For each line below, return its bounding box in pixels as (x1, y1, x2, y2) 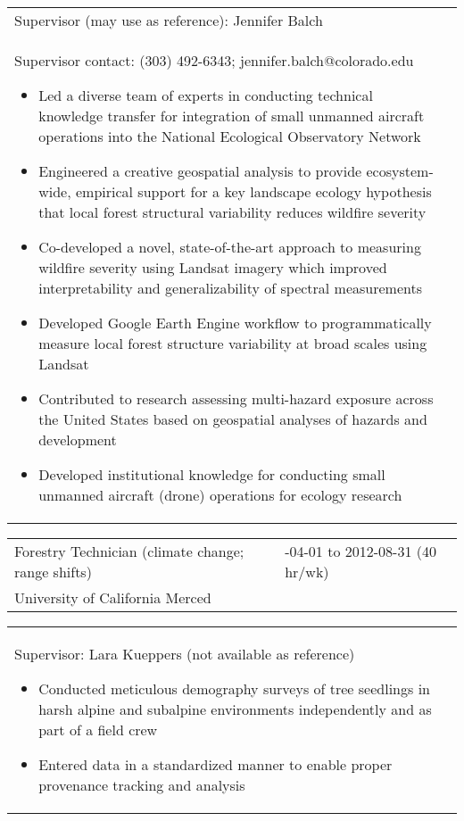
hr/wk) (285, 561, 329, 582)
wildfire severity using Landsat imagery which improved (38, 257, 387, 278)
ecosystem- (366, 161, 434, 181)
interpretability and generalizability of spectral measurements (38, 278, 423, 298)
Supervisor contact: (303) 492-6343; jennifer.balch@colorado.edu (14, 50, 414, 70)
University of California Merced (14, 587, 211, 608)
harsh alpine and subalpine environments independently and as (38, 699, 432, 719)
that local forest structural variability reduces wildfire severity (38, 202, 427, 222)
